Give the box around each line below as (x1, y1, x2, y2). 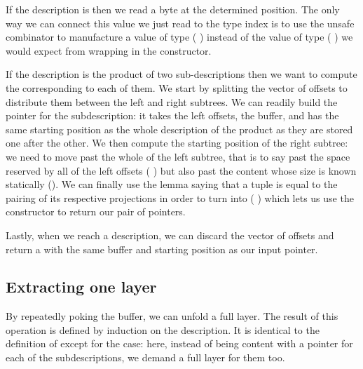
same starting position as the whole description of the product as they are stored (6, 121, 353, 136)
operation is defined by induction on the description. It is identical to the (6, 322, 320, 337)
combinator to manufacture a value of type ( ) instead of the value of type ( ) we (6, 29, 353, 44)
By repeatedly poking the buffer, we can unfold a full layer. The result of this (6, 309, 338, 323)
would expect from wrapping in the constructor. (6, 43, 212, 58)
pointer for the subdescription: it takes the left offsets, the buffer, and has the (6, 108, 339, 123)
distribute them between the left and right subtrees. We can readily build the (6, 94, 338, 109)
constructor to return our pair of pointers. (6, 204, 186, 219)
